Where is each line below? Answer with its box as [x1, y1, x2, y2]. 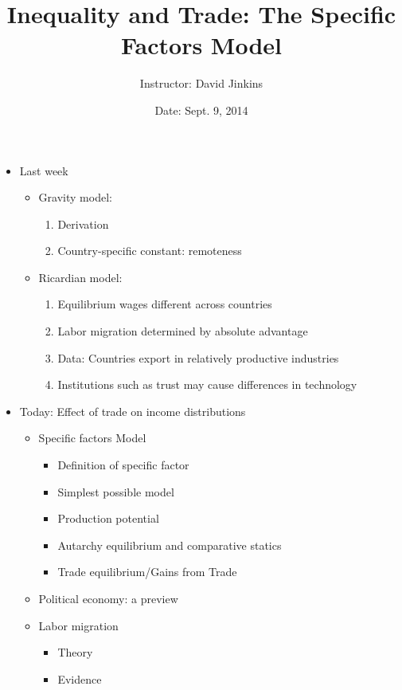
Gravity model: [38, 189, 112, 206]
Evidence [57, 670, 102, 687]
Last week [19, 162, 68, 178]
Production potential [57, 510, 159, 527]
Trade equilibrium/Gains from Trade [57, 563, 237, 580]
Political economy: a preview [38, 590, 178, 606]
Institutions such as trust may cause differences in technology [57, 376, 357, 393]
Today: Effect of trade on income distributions [19, 402, 246, 419]
